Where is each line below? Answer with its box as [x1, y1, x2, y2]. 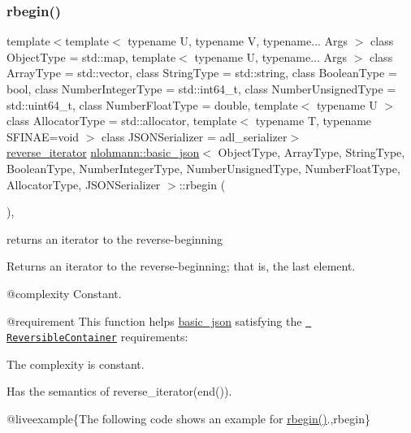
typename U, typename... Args [194, 48, 348, 65]
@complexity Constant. [6, 284, 122, 301]
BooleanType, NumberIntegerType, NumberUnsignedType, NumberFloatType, [6, 159, 400, 176]
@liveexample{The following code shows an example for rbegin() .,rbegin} [6, 410, 370, 427]
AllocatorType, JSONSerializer [6, 175, 161, 193]
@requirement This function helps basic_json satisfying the [6, 312, 302, 329]
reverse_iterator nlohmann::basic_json [6, 144, 200, 161]
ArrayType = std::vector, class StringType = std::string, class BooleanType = [6, 64, 397, 81]
